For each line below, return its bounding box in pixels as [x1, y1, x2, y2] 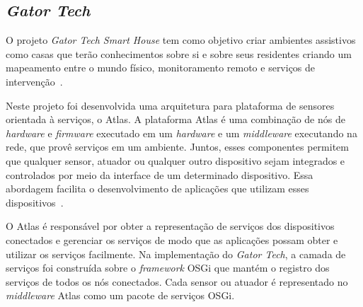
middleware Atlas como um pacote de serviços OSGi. [6, 288, 235, 303]
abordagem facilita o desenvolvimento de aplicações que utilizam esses [6, 181, 309, 196]
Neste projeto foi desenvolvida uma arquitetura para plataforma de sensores [6, 98, 335, 112]
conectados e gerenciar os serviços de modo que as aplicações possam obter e [6, 232, 338, 247]
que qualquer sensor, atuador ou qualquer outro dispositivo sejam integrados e [6, 153, 345, 168]
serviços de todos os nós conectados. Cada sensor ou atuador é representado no [6, 274, 348, 289]
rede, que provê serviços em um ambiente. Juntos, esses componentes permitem [6, 139, 349, 154]
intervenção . [6, 74, 63, 88]
